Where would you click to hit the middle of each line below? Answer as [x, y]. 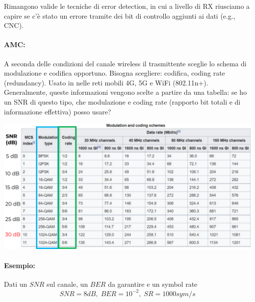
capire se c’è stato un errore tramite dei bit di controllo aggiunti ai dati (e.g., [120, 15]
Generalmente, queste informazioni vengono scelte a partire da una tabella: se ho [126, 92]
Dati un [16, 284]
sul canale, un [67, 284]
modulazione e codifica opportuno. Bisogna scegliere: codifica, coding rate [115, 73]
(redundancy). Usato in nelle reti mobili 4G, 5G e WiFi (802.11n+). [106, 82]
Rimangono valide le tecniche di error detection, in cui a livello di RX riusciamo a [127, 6]
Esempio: [20, 265]
